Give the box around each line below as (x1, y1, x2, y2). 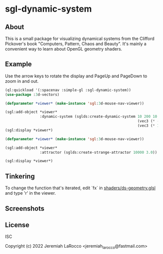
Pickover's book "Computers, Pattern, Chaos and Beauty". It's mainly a (5, 41, 147, 47)
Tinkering (5, 172, 35, 181)
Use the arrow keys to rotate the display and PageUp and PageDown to (5, 73, 147, 79)
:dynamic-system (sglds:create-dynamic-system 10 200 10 (39, 114, 158, 119)
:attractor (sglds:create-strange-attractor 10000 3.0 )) (39, 150, 158, 155)
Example (5, 60, 32, 69)
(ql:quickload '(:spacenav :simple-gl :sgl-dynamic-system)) (5, 88, 131, 92)
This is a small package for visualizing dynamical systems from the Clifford (5, 36, 155, 41)
